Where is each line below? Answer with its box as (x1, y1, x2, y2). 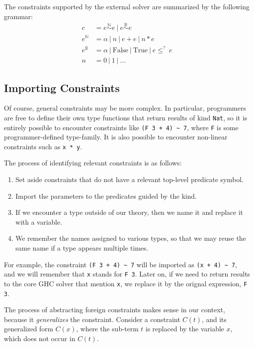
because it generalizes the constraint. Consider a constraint (4, 314, 180, 324)
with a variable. (15, 216, 63, 227)
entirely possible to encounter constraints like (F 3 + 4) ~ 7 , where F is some (4, 122, 239, 132)
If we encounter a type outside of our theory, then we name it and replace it (15, 207, 243, 217)
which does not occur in (4, 333, 75, 344)
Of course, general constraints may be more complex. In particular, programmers (4, 103, 246, 113)
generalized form (4, 324, 53, 334)
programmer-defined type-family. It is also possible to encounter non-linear (4, 132, 228, 142)
